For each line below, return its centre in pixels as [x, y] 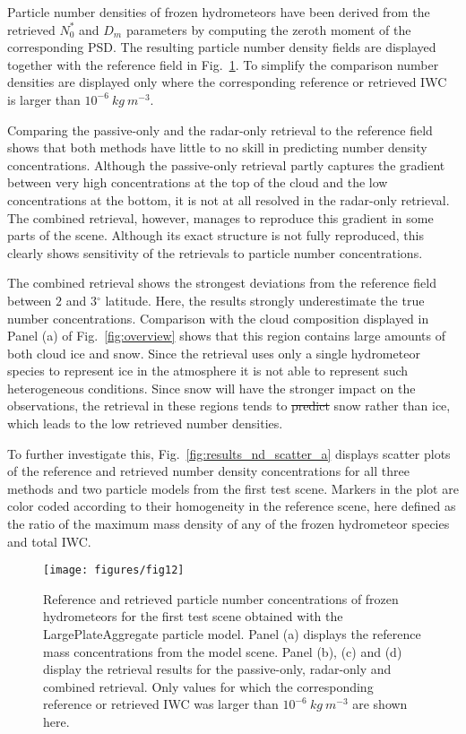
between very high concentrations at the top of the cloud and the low [198, 182]
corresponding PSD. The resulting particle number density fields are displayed [222, 47]
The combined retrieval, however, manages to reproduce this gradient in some [220, 217]
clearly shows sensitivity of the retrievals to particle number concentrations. [215, 252]
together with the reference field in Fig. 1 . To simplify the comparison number [223, 64]
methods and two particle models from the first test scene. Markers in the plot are [233, 488]
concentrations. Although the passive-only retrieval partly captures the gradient [226, 164]
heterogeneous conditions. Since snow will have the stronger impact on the [211, 388]
